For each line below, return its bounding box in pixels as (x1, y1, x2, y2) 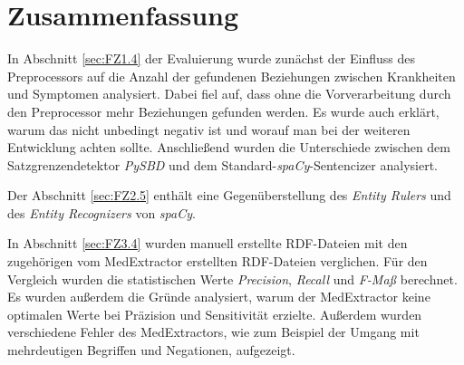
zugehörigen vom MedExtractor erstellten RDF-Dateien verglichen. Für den (7, 252, 428, 271)
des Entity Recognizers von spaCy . (7, 203, 196, 222)
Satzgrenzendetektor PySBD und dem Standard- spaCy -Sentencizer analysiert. (7, 155, 439, 174)
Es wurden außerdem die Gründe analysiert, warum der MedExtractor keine (7, 287, 430, 306)
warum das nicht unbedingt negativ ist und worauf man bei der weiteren (7, 120, 411, 139)
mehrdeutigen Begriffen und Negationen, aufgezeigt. (7, 341, 295, 360)
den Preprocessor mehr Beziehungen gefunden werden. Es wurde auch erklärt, (7, 101, 440, 120)
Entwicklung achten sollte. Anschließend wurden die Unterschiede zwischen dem (7, 138, 450, 157)
